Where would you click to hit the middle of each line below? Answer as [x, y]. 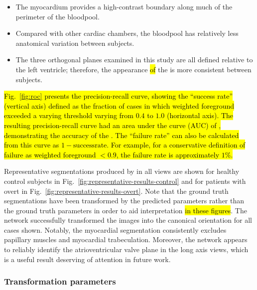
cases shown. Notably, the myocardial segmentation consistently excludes [115, 229]
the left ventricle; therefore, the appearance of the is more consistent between [133, 69]
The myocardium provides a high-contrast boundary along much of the [124, 6]
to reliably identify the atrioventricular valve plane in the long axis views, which [126, 249]
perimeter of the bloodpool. [58, 16]
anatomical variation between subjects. [75, 43]
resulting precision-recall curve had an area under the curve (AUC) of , [113, 125]
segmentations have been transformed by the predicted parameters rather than [124, 201]
